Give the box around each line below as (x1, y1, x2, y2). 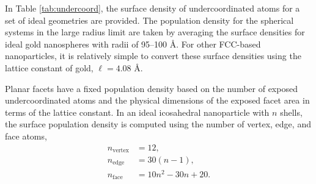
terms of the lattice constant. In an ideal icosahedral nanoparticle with (5, 105, 270, 118)
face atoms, (5, 129, 47, 142)
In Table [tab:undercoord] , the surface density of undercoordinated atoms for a (5, 2, 300, 14)
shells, (280, 105, 303, 118)
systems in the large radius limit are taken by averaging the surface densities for (5, 26, 305, 38)
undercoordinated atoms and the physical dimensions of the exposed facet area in (5, 94, 310, 107)
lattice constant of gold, (5, 61, 94, 74)
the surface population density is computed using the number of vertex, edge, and (5, 118, 311, 130)
